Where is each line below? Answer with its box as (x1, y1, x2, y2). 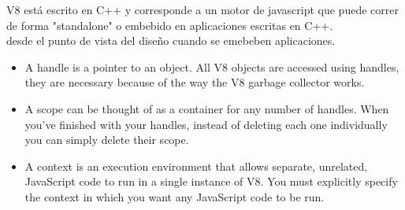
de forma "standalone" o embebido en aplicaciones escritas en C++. (6, 17, 333, 33)
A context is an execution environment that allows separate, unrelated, (24, 157, 368, 174)
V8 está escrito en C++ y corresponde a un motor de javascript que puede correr (6, 2, 399, 17)
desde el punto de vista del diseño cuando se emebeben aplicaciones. (6, 32, 336, 49)
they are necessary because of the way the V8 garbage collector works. (24, 74, 365, 90)
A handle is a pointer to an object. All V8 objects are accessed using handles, (24, 58, 399, 75)
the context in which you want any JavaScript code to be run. (24, 188, 325, 204)
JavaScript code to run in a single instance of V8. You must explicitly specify (24, 173, 398, 190)
